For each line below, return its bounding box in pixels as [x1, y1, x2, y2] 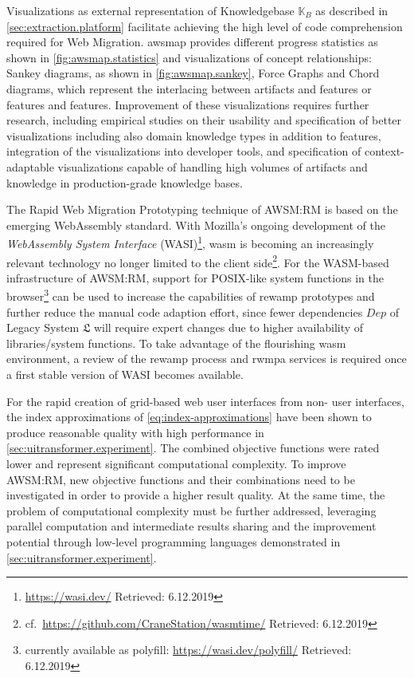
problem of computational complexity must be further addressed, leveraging [6, 502, 377, 518]
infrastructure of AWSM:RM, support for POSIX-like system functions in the [6, 269, 384, 286]
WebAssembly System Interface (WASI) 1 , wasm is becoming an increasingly [6, 233, 374, 251]
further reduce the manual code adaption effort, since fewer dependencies [6, 303, 363, 320]
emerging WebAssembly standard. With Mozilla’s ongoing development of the [6, 216, 386, 233]
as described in [315, 2, 389, 18]
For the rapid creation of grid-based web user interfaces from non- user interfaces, [6, 392, 404, 409]
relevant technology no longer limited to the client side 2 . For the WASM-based [6, 251, 389, 270]
